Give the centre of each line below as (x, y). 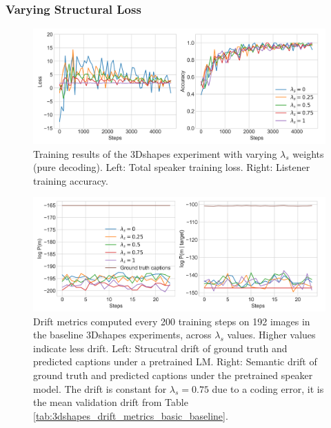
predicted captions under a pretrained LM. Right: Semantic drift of (175, 361)
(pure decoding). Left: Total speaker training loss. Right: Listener (172, 167)
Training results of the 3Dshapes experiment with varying (155, 153)
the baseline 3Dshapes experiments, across (122, 335)
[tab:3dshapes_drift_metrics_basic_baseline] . (131, 415)
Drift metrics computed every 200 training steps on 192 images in (172, 321)
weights (308, 153)
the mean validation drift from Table (111, 402)
